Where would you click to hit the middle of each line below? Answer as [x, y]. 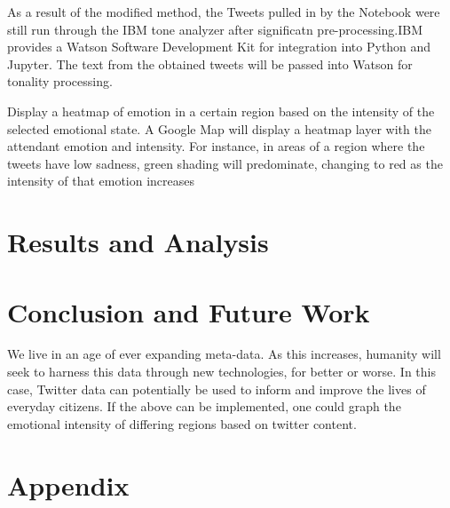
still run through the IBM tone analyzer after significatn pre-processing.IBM [215, 29]
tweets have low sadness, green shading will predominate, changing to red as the [225, 163]
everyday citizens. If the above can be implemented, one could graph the [204, 406]
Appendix [68, 484]
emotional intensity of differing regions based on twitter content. [182, 423]
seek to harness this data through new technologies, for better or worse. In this [221, 372]
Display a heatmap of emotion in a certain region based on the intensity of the [221, 111]
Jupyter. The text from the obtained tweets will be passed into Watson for [210, 63]
